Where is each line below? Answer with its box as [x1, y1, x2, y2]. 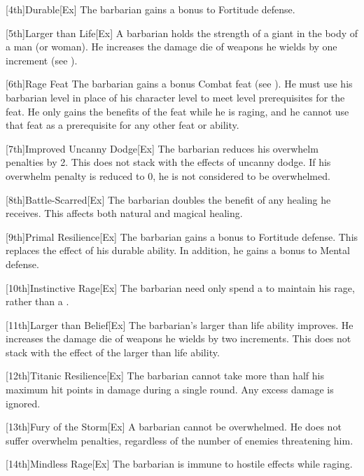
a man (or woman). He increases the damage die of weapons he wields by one [6, 39, 337, 54]
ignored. [6, 395, 41, 410]
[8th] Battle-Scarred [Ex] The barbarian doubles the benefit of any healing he [6, 192, 331, 206]
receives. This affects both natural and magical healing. [6, 206, 243, 220]
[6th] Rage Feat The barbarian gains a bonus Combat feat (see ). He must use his [6, 76, 353, 91]
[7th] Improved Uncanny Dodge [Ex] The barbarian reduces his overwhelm [6, 141, 318, 155]
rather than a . [6, 294, 69, 309]
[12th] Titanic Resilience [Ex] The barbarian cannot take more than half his [6, 368, 324, 383]
